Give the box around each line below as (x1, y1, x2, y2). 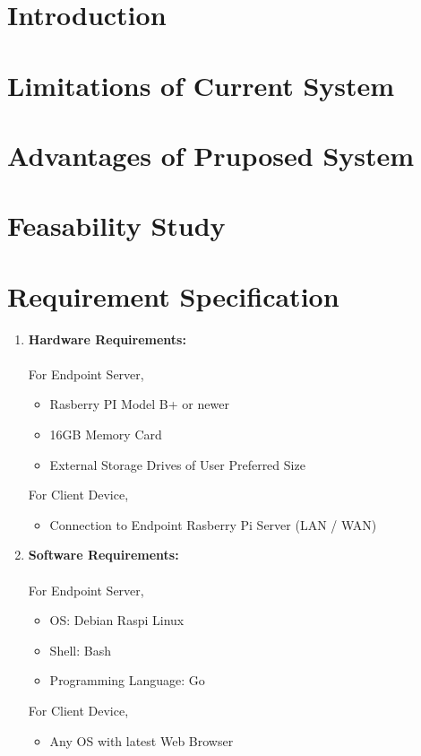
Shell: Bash (49, 640, 111, 659)
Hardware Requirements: (28, 329, 186, 348)
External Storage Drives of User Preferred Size (49, 455, 305, 474)
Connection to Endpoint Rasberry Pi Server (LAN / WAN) (49, 515, 377, 534)
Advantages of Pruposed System (7, 136, 415, 173)
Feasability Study (7, 207, 226, 244)
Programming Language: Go (49, 671, 205, 690)
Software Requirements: (28, 545, 179, 564)
